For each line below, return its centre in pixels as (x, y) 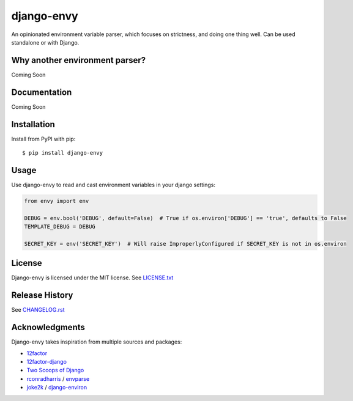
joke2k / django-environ (57, 388)
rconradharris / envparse (58, 378)
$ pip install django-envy (63, 153)
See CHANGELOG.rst (38, 310)
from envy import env (57, 201)
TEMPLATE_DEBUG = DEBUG (60, 227)
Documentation (42, 92)
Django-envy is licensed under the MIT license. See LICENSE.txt (92, 278)
